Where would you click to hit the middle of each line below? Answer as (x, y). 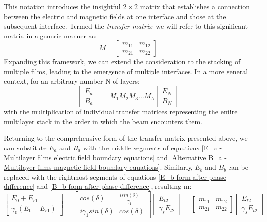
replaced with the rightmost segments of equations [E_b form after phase (115, 176)
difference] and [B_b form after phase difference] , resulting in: (98, 186)
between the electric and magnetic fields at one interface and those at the (115, 16)
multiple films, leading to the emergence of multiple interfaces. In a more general (126, 71)
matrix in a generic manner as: (51, 35)
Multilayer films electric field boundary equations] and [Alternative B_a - (115, 157)
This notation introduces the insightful (62, 6)
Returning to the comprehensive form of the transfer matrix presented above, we (126, 138)
